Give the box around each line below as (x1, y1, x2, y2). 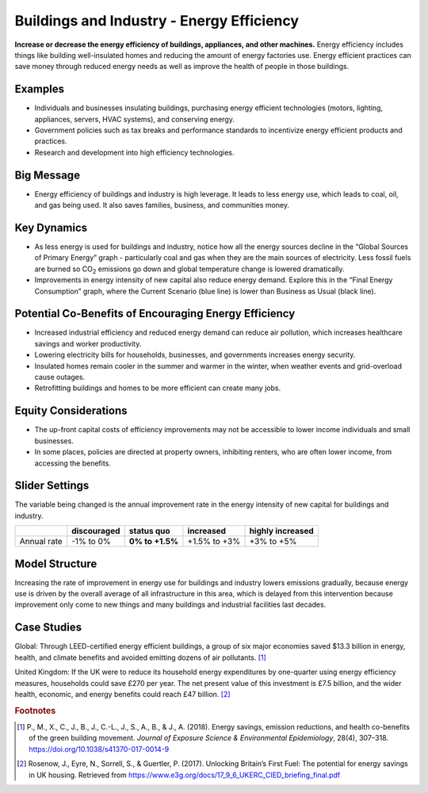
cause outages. (34, 373, 86, 382)
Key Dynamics (14, 220, 88, 234)
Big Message (14, 168, 81, 182)
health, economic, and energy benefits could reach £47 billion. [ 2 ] (14, 689, 231, 699)
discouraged (71, 526, 120, 537)
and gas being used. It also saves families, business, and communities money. (34, 201, 289, 210)
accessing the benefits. (34, 458, 111, 468)
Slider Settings (14, 479, 90, 492)
